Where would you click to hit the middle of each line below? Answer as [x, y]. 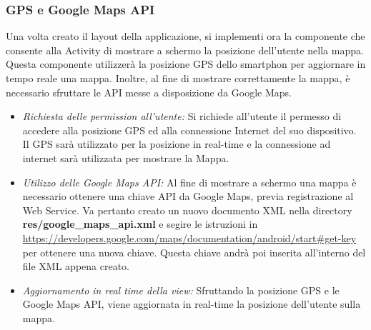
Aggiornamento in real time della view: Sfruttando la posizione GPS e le [181, 290]
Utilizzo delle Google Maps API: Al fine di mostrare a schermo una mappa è [189, 182]
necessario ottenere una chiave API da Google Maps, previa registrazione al [188, 196]
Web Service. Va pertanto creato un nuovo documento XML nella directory [187, 210]
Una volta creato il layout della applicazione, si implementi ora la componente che [185, 36]
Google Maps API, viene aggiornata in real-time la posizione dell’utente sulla [192, 304]
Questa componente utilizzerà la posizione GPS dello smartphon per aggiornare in [186, 64]
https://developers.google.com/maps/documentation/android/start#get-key [189, 237]
